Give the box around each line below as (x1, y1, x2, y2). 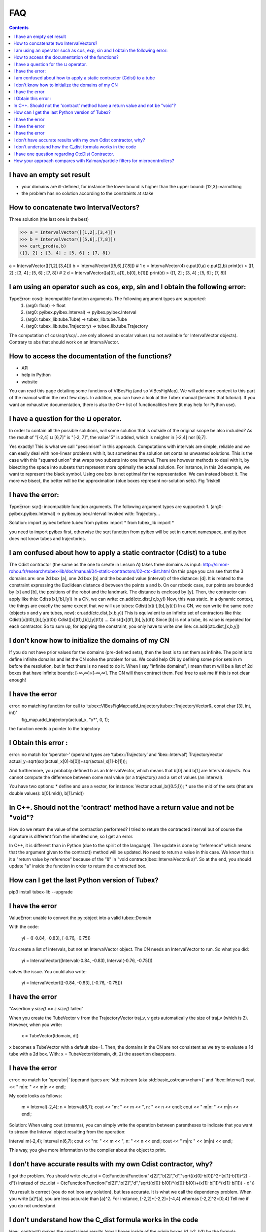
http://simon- (202, 561, 230, 567)
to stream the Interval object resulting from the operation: (9, 1129, 126, 1135)
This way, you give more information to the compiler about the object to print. (9, 1147, 166, 1153)
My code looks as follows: (9, 1093, 62, 1098)
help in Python (21, 372, 51, 378)
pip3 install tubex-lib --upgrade (9, 889, 73, 895)
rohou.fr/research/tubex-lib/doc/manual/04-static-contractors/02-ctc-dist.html (9, 568, 170, 574)
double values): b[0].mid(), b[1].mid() (9, 790, 84, 796)
